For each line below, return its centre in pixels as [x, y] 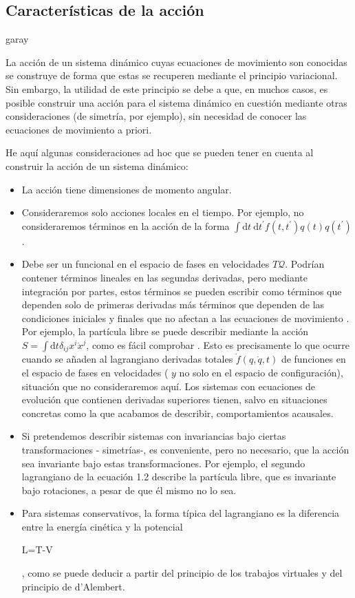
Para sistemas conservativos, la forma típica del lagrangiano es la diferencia [181, 513]
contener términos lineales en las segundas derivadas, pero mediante [164, 277]
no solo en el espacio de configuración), [261, 372]
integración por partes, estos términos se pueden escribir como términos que [182, 291]
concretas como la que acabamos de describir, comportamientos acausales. [177, 413]
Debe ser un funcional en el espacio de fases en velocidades [146, 264]
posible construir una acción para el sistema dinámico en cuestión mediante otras [176, 102]
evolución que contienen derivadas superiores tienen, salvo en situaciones [174, 399]
